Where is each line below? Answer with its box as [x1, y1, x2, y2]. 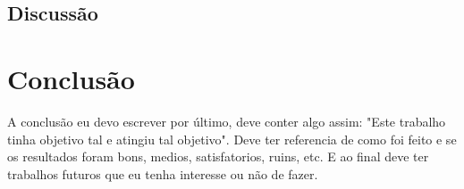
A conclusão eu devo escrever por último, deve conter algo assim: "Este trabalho [7, 111, 446, 130]
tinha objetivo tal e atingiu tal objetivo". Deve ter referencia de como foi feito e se [7, 129, 457, 148]
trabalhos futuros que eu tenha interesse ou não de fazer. [7, 164, 318, 183]
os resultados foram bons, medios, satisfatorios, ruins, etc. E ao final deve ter [7, 147, 429, 166]
